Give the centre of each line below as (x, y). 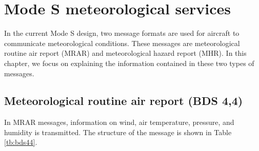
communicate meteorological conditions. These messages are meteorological (122, 43)
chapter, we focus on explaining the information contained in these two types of (129, 63)
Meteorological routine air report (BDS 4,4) (124, 101)
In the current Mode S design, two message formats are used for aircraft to (122, 33)
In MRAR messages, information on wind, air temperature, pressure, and (119, 122)
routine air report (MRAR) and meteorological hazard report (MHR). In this (125, 53)
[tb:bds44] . (21, 142)
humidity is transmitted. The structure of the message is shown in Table (118, 132)
